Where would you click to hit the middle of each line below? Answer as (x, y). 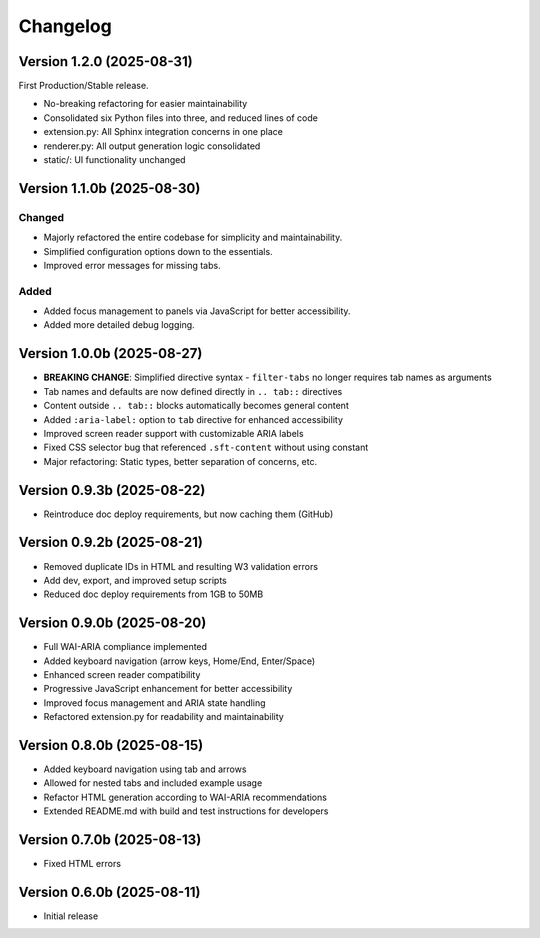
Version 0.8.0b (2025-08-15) (111, 745)
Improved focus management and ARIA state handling (154, 702)
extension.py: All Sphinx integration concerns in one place (163, 132)
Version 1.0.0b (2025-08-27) (110, 353)
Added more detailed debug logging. (119, 325)
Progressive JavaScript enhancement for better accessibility (168, 689)
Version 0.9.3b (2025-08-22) (112, 490)
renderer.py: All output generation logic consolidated (152, 146)
